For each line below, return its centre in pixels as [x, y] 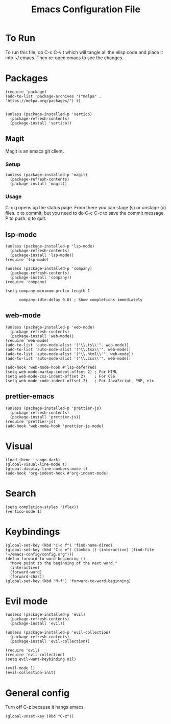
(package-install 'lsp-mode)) [42, 255]
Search [21, 493]
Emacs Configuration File [86, 9]
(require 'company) [26, 282]
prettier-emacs [30, 396]
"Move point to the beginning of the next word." [64, 563]
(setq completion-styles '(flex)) [42, 507]
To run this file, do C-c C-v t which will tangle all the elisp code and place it [84, 52]
